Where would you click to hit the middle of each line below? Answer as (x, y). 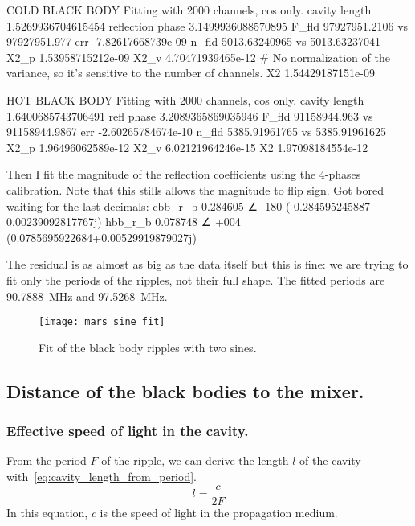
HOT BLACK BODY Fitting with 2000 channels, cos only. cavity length (185, 99)
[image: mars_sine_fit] (102, 322)
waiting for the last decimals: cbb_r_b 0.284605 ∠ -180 (144, 205)
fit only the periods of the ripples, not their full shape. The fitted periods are (196, 279)
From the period (47, 460)
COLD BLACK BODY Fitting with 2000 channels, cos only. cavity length (189, 10)
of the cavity (330, 460)
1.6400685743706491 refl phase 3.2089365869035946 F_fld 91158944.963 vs (190, 115)
